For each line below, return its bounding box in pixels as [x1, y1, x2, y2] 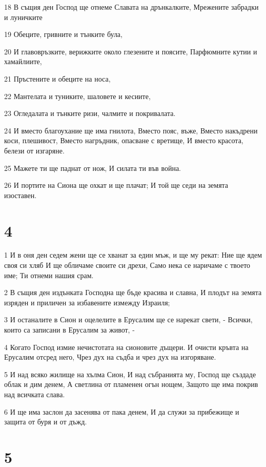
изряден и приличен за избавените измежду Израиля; [4, 297, 170, 307]
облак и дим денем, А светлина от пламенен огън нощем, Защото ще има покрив [4, 379, 258, 390]
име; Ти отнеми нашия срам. [4, 269, 94, 280]
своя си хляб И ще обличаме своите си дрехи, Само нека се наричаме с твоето [4, 260, 251, 270]
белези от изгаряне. [4, 145, 65, 155]
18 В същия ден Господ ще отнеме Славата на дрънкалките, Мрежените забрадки [4, 2, 259, 12]
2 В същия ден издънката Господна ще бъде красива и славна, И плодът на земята [4, 287, 262, 298]
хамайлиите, [4, 56, 42, 67]
